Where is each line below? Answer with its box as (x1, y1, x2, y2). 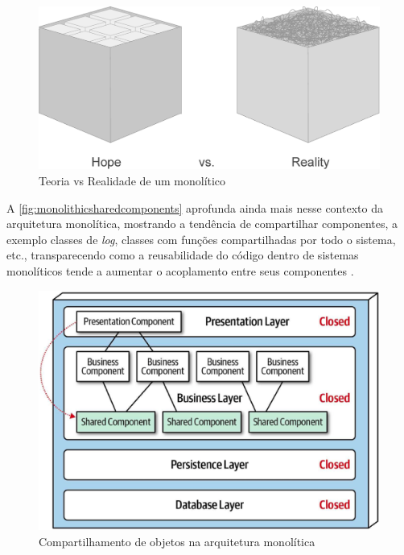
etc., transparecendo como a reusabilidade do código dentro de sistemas (6, 246, 359, 263)
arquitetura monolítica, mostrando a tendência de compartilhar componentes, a (6, 215, 398, 232)
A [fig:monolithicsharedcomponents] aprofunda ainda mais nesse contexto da (6, 199, 383, 216)
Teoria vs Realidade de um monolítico (39, 172, 226, 189)
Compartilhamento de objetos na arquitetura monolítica (39, 532, 315, 549)
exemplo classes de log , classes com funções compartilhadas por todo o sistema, (6, 230, 396, 247)
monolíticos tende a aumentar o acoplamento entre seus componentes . (6, 263, 354, 280)
